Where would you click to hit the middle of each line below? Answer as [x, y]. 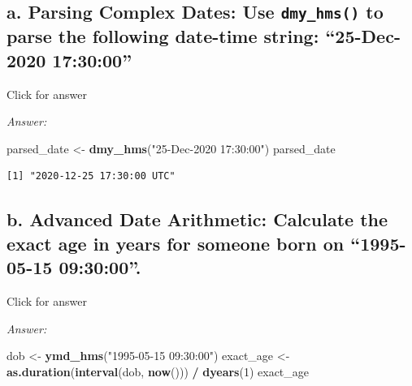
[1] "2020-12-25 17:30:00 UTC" [91, 176]
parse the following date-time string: [163, 36]
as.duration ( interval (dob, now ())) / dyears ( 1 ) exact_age [158, 371]
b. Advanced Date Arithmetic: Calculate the [197, 219]
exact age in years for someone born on [176, 243]
